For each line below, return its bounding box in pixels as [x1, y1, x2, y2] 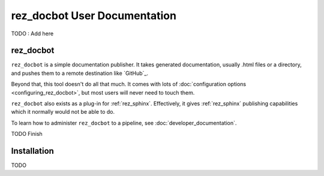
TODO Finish [11, 131, 43, 138]
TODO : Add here [11, 30, 54, 37]
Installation [11, 146, 54, 156]
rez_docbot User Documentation [11, 9, 177, 22]
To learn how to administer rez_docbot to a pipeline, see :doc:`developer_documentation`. [11, 119, 237, 126]
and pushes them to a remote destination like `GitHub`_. [11, 69, 149, 77]
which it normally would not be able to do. [11, 108, 115, 116]
